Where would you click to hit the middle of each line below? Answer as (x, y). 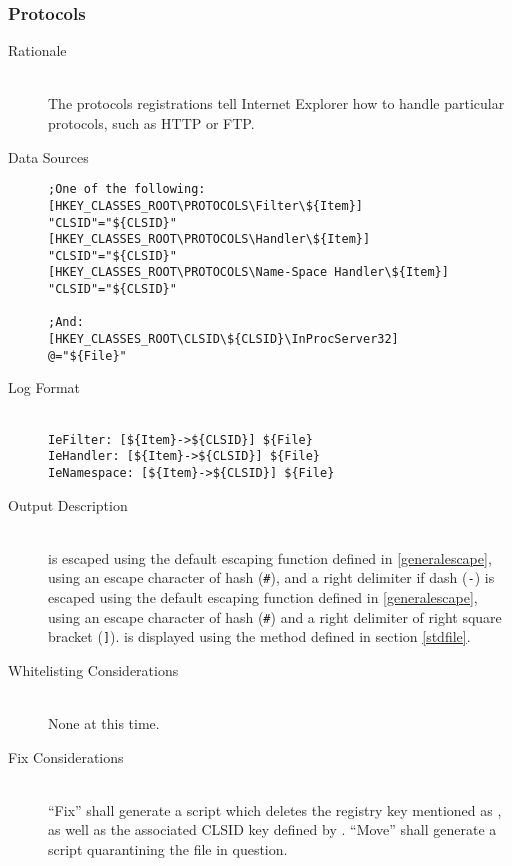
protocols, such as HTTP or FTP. (151, 123)
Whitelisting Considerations (93, 669)
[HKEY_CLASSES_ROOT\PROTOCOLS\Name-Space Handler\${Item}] (248, 272)
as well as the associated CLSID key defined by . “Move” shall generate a (272, 829)
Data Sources (48, 156)
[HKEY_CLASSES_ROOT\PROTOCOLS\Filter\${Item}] (205, 205)
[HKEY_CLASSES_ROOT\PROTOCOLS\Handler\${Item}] (209, 239)
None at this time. (104, 723)
